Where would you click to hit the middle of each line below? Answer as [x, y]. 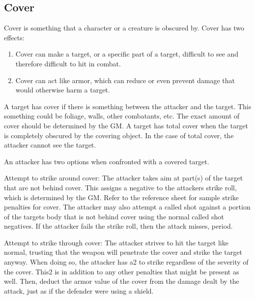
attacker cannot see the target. [50, 145]
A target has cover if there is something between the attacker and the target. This [128, 106]
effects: [14, 37]
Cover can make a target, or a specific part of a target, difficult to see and [127, 54]
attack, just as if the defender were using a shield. [79, 290]
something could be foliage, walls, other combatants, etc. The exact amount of [122, 116]
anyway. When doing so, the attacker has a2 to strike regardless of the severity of [126, 262]
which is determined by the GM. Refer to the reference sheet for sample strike [121, 197]
